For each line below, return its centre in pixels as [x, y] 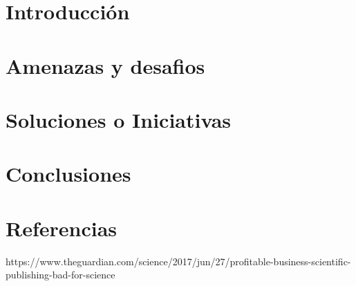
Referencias [62, 228]
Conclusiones [68, 174]
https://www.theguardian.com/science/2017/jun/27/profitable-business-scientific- [178, 261]
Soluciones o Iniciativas [119, 119]
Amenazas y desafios [105, 65]
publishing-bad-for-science [60, 275]
